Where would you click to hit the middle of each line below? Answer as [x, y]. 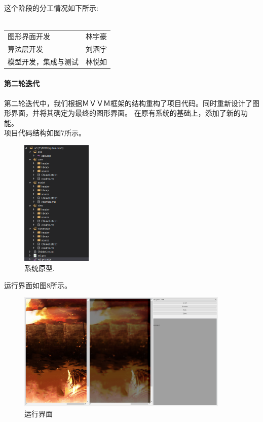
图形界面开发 [29, 36]
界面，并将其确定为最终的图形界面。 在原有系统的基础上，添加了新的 [126, 113]
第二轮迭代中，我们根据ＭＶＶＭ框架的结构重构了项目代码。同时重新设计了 [128, 103]
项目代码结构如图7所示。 [45, 133]
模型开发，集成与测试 [43, 61]
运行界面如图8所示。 [38, 285]
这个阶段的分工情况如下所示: [51, 8]
